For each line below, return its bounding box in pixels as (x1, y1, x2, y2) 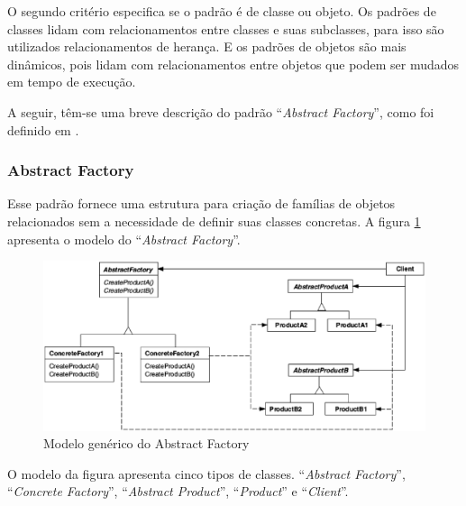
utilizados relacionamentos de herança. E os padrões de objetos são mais (7, 37, 407, 56)
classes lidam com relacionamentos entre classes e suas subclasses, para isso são (7, 19, 444, 38)
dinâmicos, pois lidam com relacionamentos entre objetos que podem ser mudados (7, 54, 460, 73)
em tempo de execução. (7, 72, 136, 91)
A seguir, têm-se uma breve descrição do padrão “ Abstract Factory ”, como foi (7, 102, 434, 121)
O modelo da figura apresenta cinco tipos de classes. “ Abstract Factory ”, (7, 464, 406, 483)
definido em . (7, 120, 79, 139)
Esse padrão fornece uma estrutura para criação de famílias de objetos (7, 194, 396, 213)
